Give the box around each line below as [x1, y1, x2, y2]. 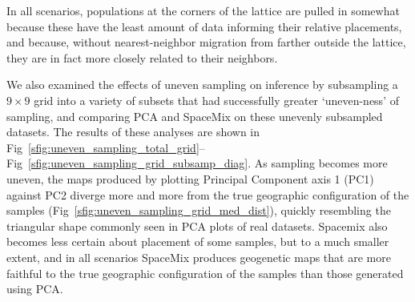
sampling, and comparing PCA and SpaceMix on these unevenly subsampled [6, 107, 383, 124]
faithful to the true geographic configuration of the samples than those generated [6, 264, 404, 281]
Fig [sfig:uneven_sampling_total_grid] [6, 139, 199, 155]
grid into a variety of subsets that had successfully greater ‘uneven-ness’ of [34, 91, 399, 108]
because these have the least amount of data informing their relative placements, [6, 18, 402, 34]
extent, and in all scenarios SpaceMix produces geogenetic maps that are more [6, 248, 391, 265]
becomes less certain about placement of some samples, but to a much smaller [6, 233, 389, 250]
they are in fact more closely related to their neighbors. [6, 49, 278, 66]
